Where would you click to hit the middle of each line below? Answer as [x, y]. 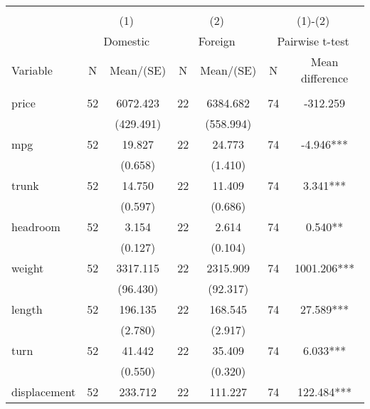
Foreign [217, 41]
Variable [32, 70]
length [27, 309]
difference [324, 78]
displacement [44, 392]
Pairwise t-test [313, 41]
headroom [36, 227]
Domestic [127, 41]
